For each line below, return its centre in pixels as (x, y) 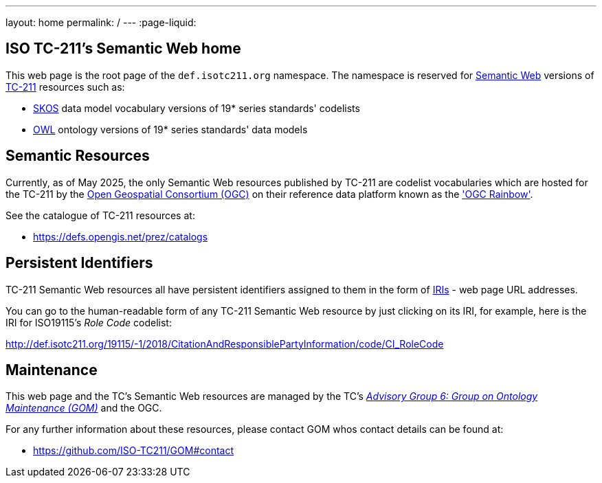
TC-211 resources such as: (65, 87)
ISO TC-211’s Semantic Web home (123, 49)
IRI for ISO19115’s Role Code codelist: (89, 322)
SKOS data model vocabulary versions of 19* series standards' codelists (197, 108)
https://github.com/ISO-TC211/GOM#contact (134, 451)
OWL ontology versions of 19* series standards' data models (170, 129)
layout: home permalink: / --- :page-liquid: (101, 22)
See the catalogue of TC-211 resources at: (100, 215)
